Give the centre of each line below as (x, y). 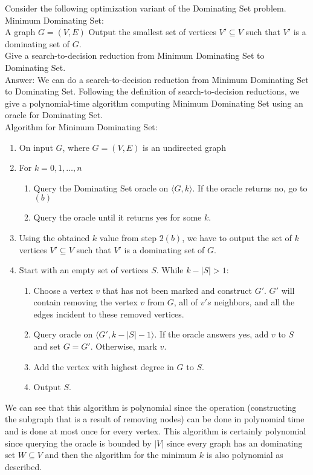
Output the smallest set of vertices (152, 32)
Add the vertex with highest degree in (104, 366)
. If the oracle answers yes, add (211, 334)
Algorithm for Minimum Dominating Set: (81, 126)
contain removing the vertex (86, 302)
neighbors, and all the (254, 302)
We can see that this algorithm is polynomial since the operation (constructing (151, 407)
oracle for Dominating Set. (54, 115)
